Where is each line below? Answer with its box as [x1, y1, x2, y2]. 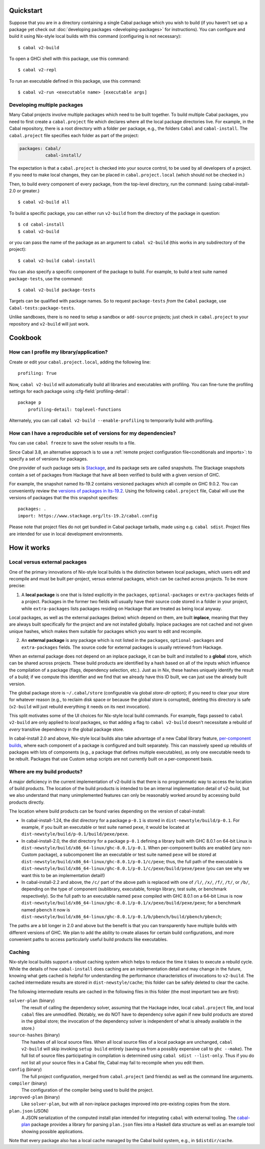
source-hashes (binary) [9, 1032, 60, 1038]
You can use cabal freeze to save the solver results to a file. [9, 440, 136, 446]
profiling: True [18, 370, 57, 376]
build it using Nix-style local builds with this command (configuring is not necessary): [9, 33, 182, 39]
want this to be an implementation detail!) [21, 872, 105, 878]
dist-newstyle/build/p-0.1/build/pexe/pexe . [21, 831, 129, 837]
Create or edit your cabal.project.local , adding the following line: [9, 359, 151, 365]
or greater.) [16, 188, 40, 194]
